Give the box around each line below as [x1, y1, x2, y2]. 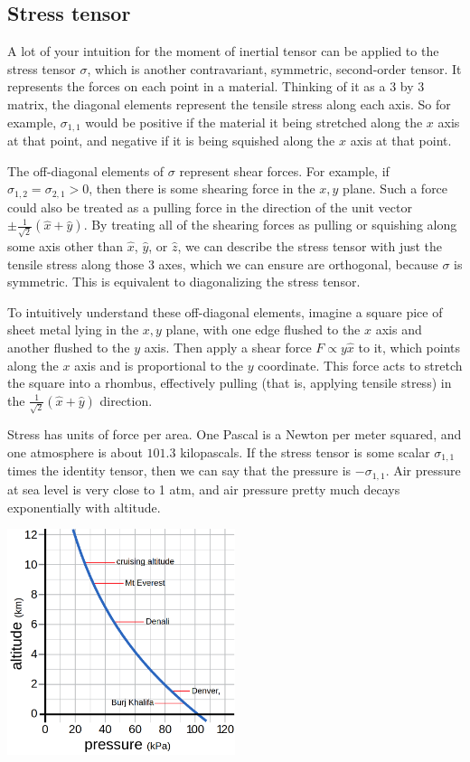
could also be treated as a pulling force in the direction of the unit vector [7, 197, 412, 216]
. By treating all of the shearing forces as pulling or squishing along [83, 215, 457, 234]
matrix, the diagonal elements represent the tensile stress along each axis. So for [7, 94, 451, 113]
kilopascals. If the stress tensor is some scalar [180, 443, 430, 462]
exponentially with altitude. [7, 497, 161, 516]
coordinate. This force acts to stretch [258, 355, 463, 374]
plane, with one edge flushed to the [165, 320, 361, 339]
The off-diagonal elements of [7, 161, 164, 180]
